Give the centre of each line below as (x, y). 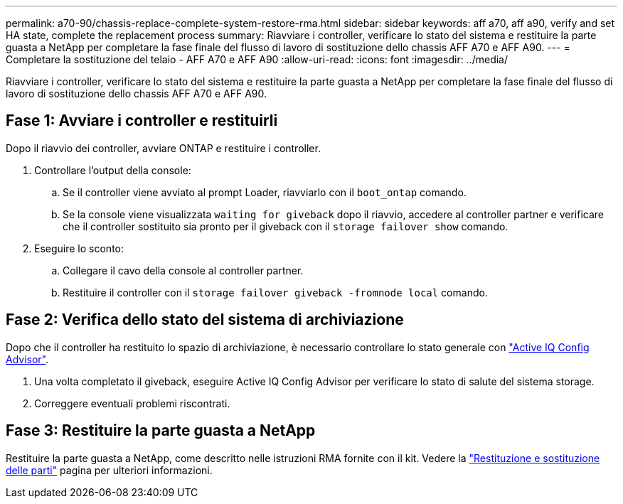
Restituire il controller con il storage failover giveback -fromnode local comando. (275, 292)
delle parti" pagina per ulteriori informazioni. (109, 470)
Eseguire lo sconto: (79, 248)
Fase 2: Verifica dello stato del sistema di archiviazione (205, 320)
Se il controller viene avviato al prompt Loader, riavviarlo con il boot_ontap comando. (265, 192)
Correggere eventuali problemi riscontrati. (132, 403)
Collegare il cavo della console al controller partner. (183, 270)
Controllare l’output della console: (113, 170)
